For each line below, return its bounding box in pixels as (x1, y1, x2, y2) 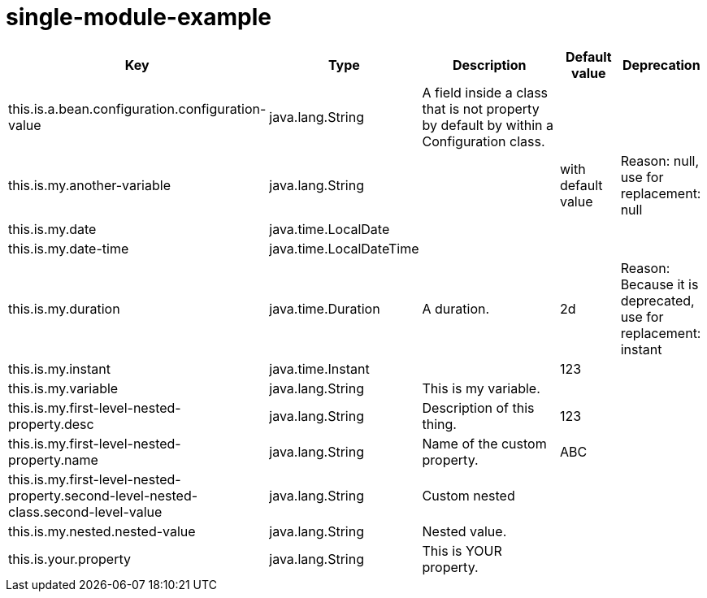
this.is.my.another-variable (8, 176, 171, 193)
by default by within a (422, 116, 554, 133)
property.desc (8, 415, 94, 432)
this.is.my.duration (8, 300, 120, 317)
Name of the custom (422, 435, 547, 452)
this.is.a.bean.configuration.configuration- (8, 100, 267, 117)
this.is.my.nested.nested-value (8, 522, 196, 539)
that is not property (422, 100, 540, 117)
